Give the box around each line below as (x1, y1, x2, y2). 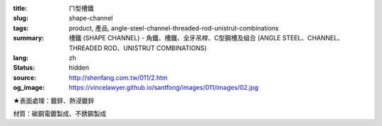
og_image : (13, 84, 45, 92)
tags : (13, 23, 29, 32)
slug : (13, 14, 28, 23)
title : (13, 4, 28, 12)
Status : (13, 64, 35, 72)
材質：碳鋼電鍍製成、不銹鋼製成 (13, 109, 106, 118)
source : (13, 73, 37, 81)
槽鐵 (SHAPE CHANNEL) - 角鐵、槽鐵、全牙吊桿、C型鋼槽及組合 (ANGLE (69, 34, 281, 42)
